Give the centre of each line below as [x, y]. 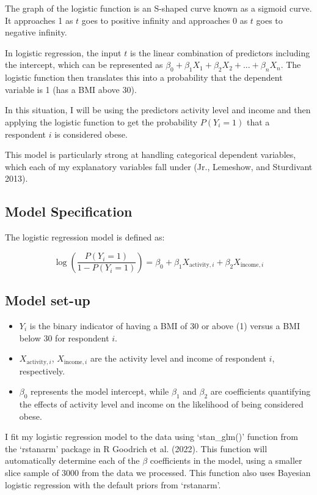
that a [258, 121]
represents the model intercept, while [100, 391]
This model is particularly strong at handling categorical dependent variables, [151, 154]
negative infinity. [36, 32]
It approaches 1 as [39, 20]
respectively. [42, 370]
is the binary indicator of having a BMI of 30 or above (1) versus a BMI [165, 325]
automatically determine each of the [72, 460]
